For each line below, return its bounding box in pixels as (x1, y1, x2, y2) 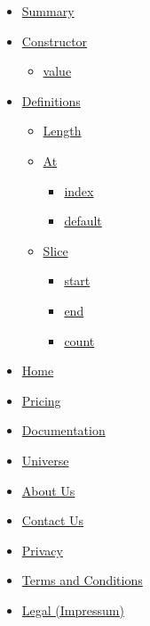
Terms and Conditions (21, 571, 143, 589)
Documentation (21, 421, 106, 440)
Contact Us (21, 511, 84, 530)
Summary (21, 2, 75, 20)
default (64, 211, 102, 230)
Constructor (21, 31, 88, 50)
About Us (21, 481, 75, 499)
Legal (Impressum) (21, 600, 124, 619)
